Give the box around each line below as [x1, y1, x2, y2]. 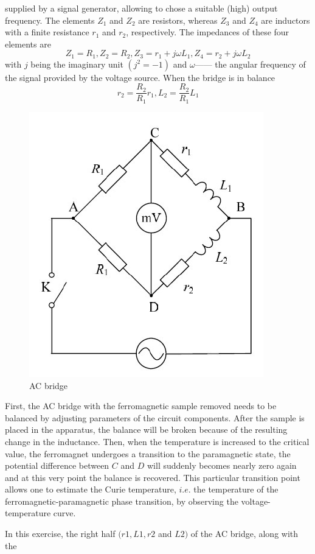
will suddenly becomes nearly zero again [147, 459, 297, 472]
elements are [5, 37, 51, 50]
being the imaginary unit [30, 57, 123, 70]
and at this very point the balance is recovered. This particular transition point [5, 471, 300, 483]
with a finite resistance [5, 26, 89, 38]
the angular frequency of [215, 57, 306, 70]
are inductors [261, 13, 310, 26]
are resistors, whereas [138, 13, 218, 26]
